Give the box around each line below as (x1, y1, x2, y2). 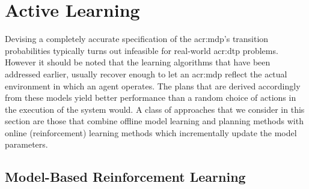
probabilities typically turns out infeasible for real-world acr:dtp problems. (5, 44, 278, 56)
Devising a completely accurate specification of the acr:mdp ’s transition (5, 32, 269, 45)
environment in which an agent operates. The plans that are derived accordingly (5, 79, 301, 92)
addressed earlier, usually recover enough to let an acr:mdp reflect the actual (5, 67, 287, 80)
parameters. (5, 138, 48, 151)
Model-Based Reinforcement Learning (5, 167, 246, 186)
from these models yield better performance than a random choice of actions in (5, 91, 296, 104)
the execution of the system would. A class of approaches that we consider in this (5, 103, 305, 115)
